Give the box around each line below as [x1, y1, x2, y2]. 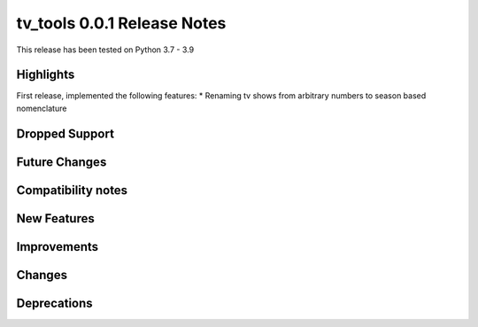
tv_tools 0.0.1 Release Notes [16, 13, 227, 33]
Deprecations [16, 295, 93, 310]
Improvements [16, 239, 99, 254]
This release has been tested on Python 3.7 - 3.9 [16, 44, 195, 55]
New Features [16, 211, 95, 226]
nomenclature [16, 103, 67, 113]
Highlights [16, 67, 75, 82]
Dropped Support [16, 126, 115, 141]
